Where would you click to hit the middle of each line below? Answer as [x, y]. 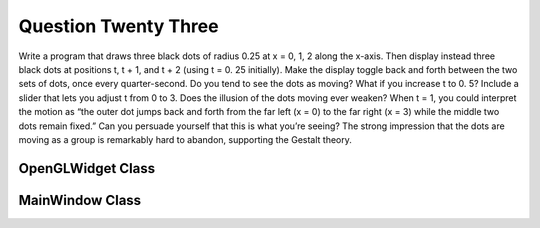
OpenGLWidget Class [86, 168]
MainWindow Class [80, 200]
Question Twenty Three [118, 26]
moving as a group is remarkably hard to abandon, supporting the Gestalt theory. [185, 139]
